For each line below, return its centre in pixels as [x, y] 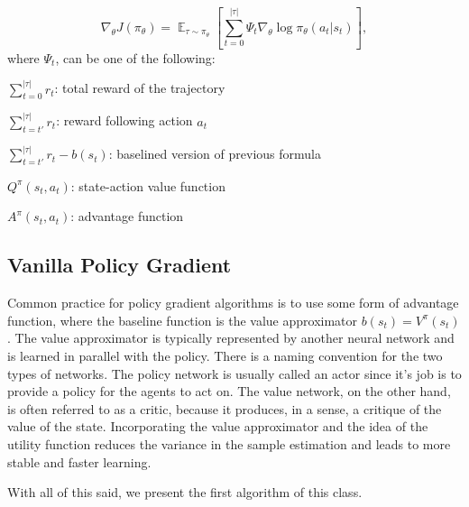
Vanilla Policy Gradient [120, 265]
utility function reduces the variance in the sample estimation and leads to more [229, 444]
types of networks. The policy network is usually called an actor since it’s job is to [234, 373]
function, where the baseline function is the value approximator [183, 320]
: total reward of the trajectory [140, 88]
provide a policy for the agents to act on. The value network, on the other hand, [229, 391]
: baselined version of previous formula [215, 154]
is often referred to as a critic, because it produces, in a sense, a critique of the [225, 408]
